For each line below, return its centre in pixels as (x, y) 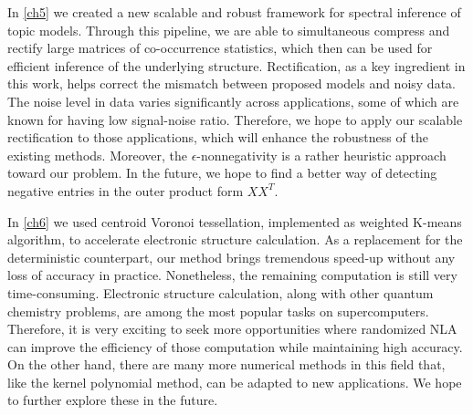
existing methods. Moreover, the (98, 155)
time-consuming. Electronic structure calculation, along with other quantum (221, 292)
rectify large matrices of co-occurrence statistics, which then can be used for (220, 48)
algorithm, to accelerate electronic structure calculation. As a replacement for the (235, 239)
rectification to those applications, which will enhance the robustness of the (218, 137)
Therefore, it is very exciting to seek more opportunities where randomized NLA (232, 329)
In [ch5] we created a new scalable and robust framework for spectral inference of (234, 12)
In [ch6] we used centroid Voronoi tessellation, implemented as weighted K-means (235, 221)
